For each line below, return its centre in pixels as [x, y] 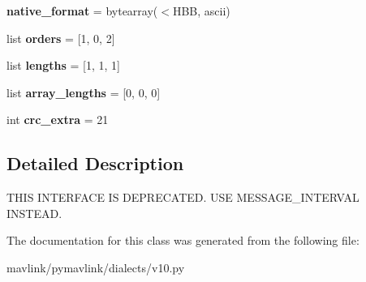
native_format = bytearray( [82, 11]
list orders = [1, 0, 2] [61, 38]
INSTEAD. [34, 213]
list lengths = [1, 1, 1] [63, 65]
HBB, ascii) [201, 11]
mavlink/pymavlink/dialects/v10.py [96, 267]
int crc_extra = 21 [58, 120]
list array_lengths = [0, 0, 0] [84, 92]
